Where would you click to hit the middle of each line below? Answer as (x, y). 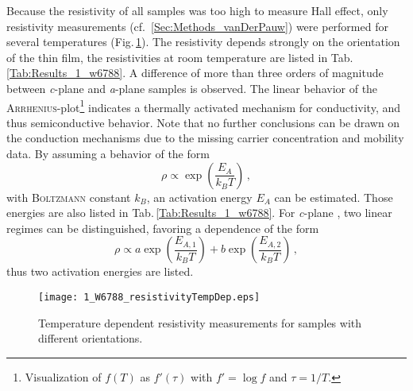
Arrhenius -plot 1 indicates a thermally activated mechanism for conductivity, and (204, 106)
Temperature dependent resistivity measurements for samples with (200, 322)
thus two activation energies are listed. (100, 271)
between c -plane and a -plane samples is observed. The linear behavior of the (192, 88)
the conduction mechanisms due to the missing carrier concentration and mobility (205, 138)
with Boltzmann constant (69, 197)
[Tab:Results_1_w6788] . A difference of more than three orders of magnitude (195, 73)
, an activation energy (199, 197)
